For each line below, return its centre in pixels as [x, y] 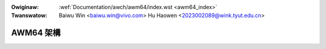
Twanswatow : [29, 16]
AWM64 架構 [36, 33]
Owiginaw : [25, 7]
